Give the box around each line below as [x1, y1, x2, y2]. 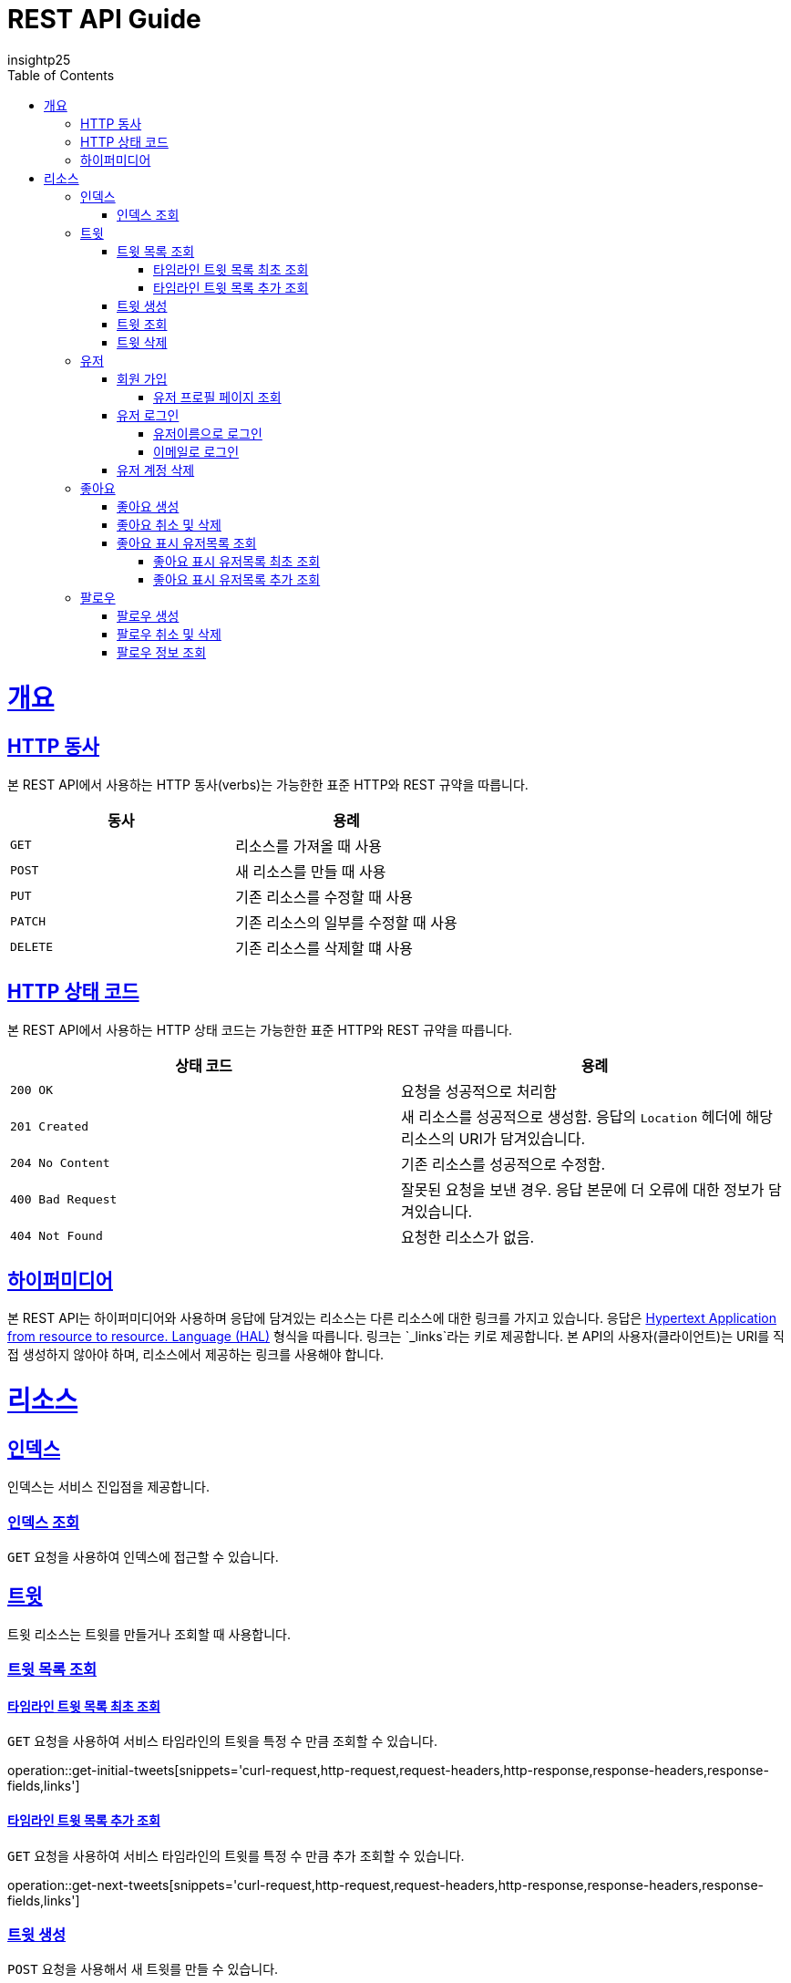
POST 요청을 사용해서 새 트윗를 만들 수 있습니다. [7, 1961, 279, 1978]
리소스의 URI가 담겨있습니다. [401, 1129, 586, 1148]
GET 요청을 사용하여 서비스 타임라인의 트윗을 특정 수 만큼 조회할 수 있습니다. [7, 1733, 437, 1750]
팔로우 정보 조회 [117, 644, 207, 660]
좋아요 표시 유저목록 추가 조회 [153, 571, 321, 587]
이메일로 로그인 [153, 443, 240, 460]
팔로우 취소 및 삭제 [117, 625, 221, 642]
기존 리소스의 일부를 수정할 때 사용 [235, 913, 457, 932]
